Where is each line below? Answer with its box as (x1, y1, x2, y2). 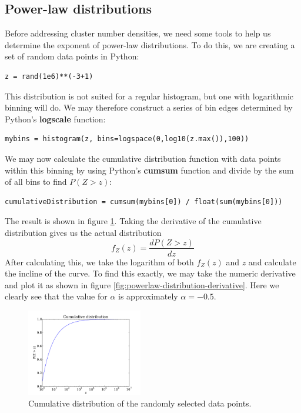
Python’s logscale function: (5, 112, 106, 125)
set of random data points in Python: (5, 50, 139, 62)
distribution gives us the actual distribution (5, 226, 162, 238)
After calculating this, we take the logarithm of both (5, 255, 194, 268)
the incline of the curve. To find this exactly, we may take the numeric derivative (5, 267, 296, 279)
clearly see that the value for (5, 290, 108, 302)
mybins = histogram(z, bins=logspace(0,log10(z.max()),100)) (5, 135, 249, 144)
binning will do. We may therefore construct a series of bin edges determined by (5, 101, 293, 114)
